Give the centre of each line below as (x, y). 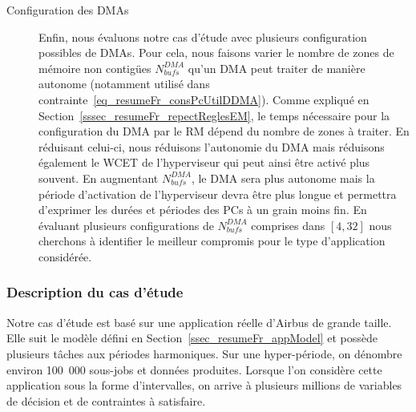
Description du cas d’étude (95, 292)
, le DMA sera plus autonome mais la (283, 178)
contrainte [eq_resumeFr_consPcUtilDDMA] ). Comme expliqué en (204, 99)
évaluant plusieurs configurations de (126, 225)
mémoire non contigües (95, 68)
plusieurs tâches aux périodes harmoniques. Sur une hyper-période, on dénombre (204, 353)
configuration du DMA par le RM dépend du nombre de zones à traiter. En (224, 131)
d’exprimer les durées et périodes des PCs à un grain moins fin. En (203, 210)
